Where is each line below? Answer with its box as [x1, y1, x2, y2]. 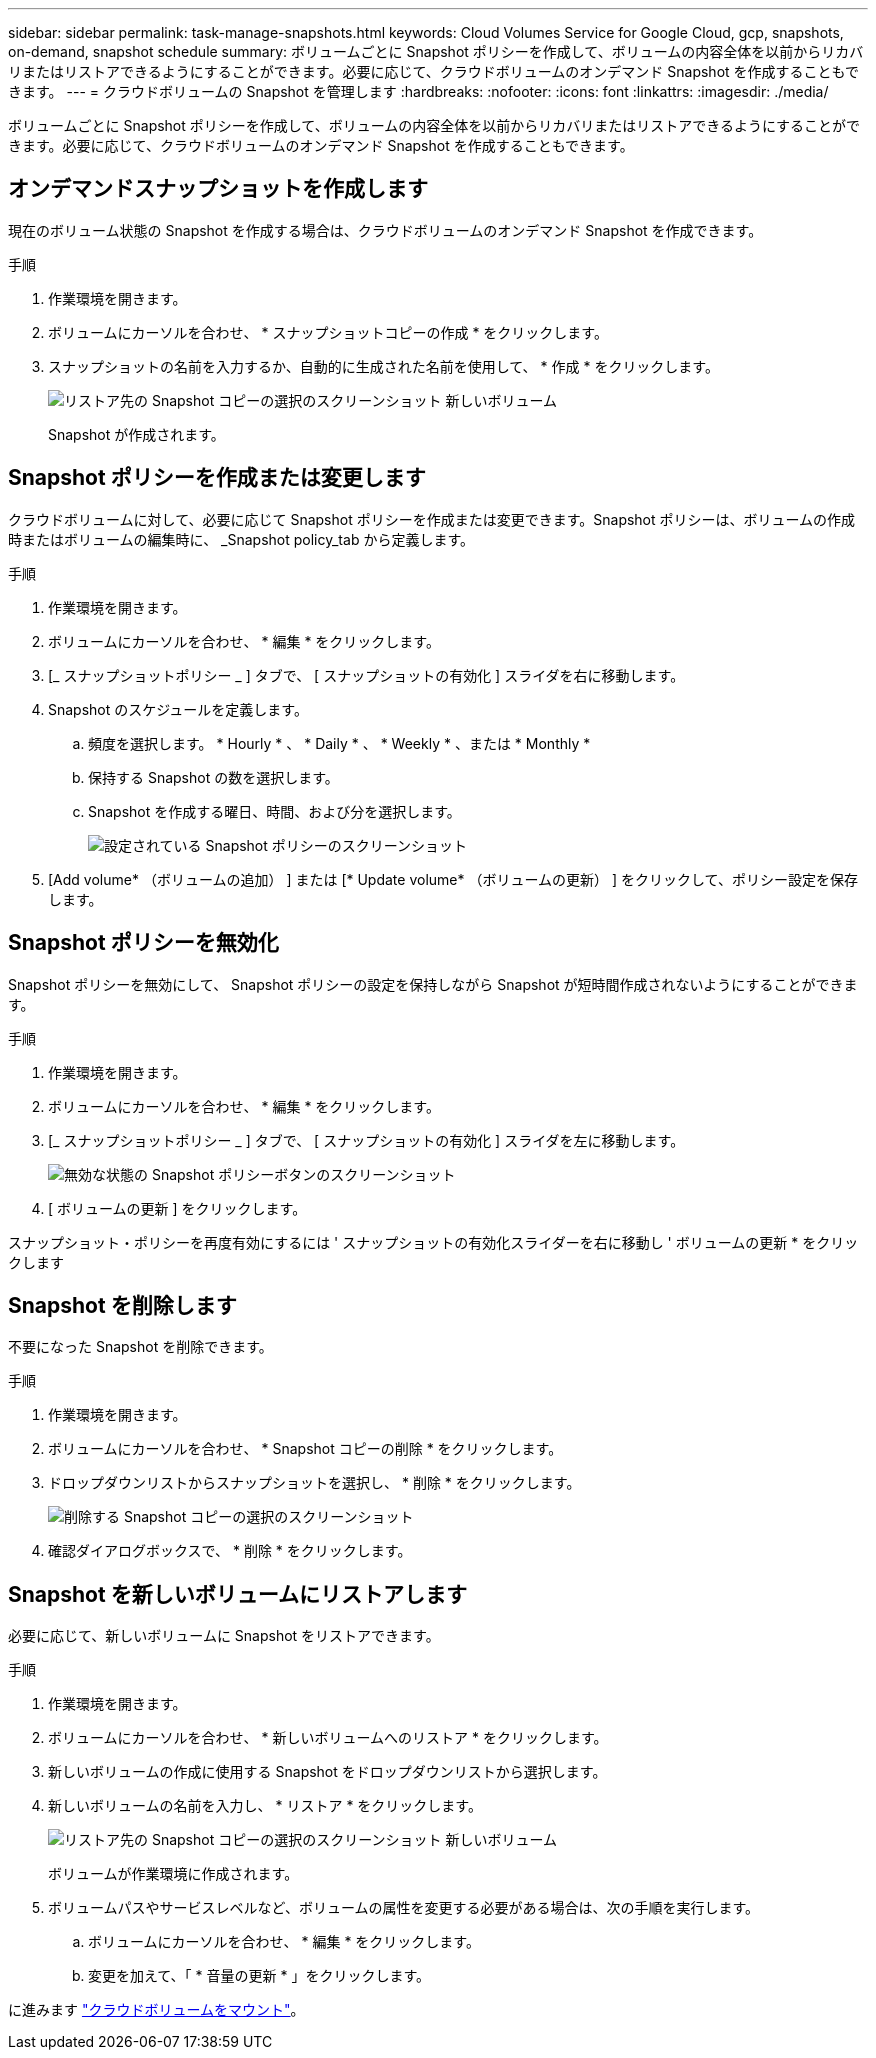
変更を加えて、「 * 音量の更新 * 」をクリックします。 [88, 1967, 430, 1985]
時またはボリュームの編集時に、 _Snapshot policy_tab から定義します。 [8, 530, 474, 548]
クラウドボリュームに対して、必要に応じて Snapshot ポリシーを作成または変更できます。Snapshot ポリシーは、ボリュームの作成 [8, 510, 856, 528]
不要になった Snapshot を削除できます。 [8, 1338, 273, 1356]
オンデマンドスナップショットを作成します [8, 176, 428, 202]
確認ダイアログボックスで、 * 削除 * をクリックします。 [48, 1542, 412, 1560]
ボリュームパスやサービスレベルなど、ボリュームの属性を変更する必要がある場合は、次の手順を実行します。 [48, 1899, 760, 1917]
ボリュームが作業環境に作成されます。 [48, 1865, 299, 1883]
